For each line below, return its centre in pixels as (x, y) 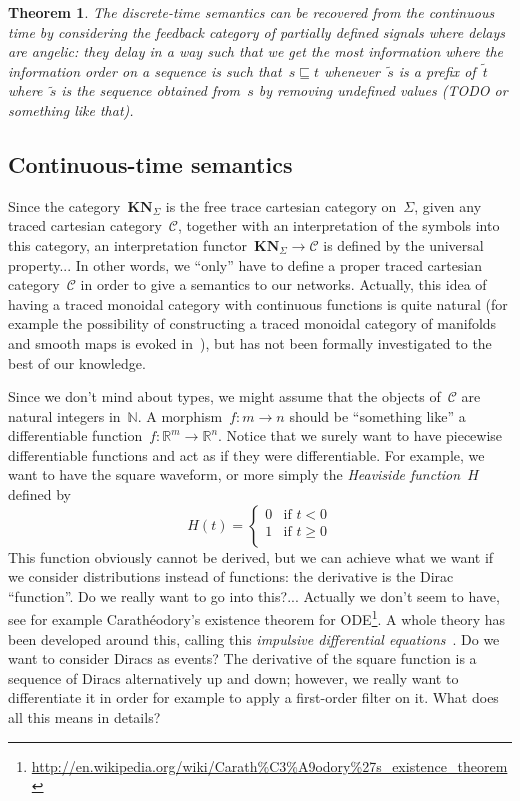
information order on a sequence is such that (145, 70)
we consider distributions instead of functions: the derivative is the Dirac (231, 576)
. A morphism (180, 415)
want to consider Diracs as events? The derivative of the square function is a (242, 658)
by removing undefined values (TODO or (383, 90)
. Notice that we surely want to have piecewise (360, 435)
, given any (448, 205)
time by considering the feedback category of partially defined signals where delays (257, 31)
